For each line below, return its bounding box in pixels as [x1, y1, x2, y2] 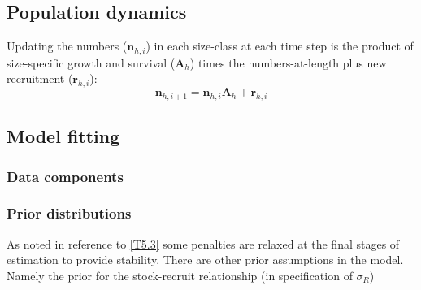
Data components [7, 166, 124, 186]
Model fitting [7, 123, 120, 149]
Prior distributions [7, 203, 132, 223]
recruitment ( [7, 70, 73, 87]
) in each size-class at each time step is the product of [145, 37, 414, 54]
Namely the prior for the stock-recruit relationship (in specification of [7, 266, 353, 284]
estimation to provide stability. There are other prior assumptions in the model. [7, 251, 404, 268]
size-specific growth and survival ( [7, 54, 176, 71]
